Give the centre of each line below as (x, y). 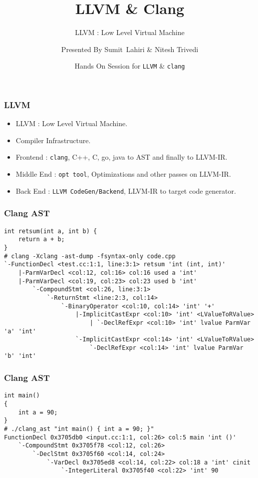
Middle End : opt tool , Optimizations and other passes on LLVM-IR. (123, 174)
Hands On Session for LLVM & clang (130, 66)
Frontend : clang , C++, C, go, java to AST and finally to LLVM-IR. (122, 157)
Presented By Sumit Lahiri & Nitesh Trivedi (130, 49)
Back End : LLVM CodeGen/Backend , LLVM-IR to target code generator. (126, 190)
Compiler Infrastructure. (53, 140)
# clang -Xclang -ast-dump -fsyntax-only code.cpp (90, 256)
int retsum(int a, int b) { (51, 231)
